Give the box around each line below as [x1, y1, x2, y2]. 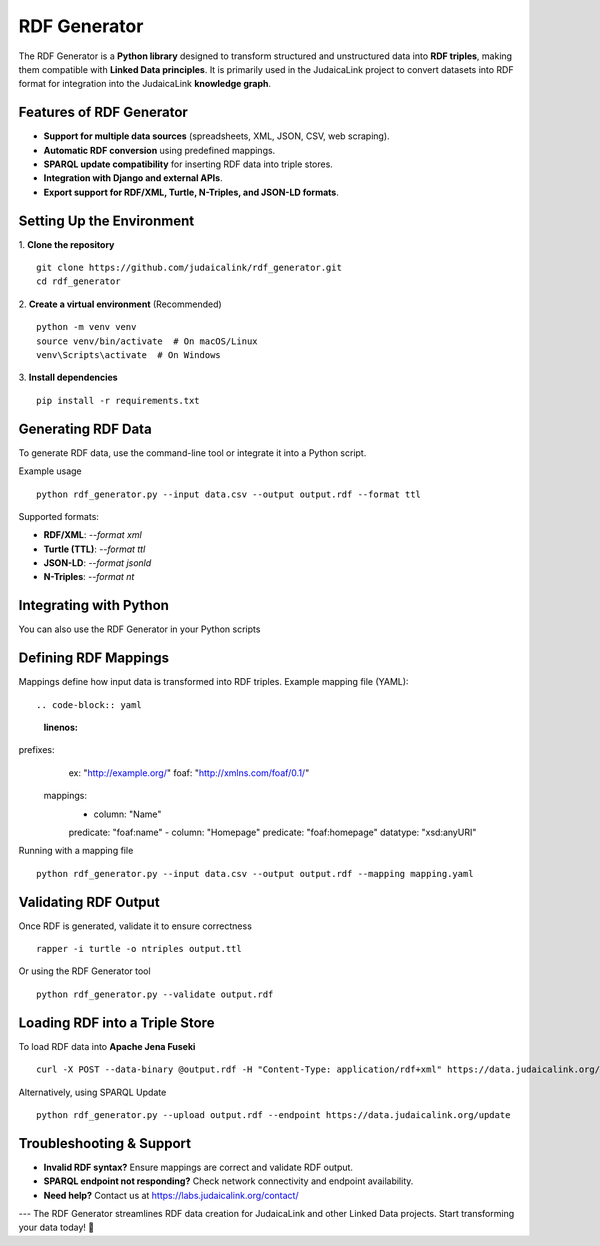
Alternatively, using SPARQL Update [18, 1086, 167, 1098]
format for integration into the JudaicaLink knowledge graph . [18, 78, 272, 90]
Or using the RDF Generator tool [18, 965, 151, 977]
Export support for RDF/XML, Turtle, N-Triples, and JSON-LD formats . [43, 186, 339, 198]
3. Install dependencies [18, 371, 119, 384]
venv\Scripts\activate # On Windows [36, 350, 222, 361]
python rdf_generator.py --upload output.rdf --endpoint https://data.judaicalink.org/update [36, 1109, 511, 1120]
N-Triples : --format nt [43, 571, 135, 583]
